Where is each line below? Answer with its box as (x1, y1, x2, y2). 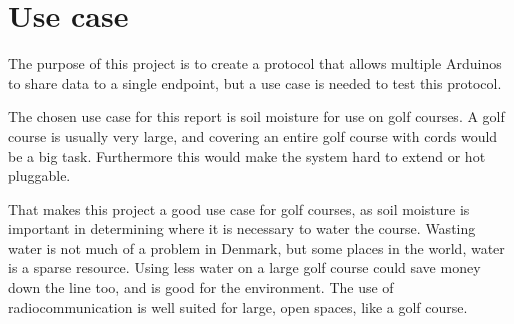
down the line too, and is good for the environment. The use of (8, 277, 394, 298)
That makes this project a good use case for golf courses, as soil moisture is (8, 198, 470, 219)
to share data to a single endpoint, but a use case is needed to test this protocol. (8, 72, 502, 93)
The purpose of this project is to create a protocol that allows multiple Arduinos (8, 53, 502, 74)
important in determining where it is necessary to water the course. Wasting (8, 218, 476, 239)
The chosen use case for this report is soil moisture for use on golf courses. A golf (8, 106, 505, 127)
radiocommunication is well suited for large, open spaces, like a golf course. (8, 296, 468, 317)
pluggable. (8, 165, 71, 186)
